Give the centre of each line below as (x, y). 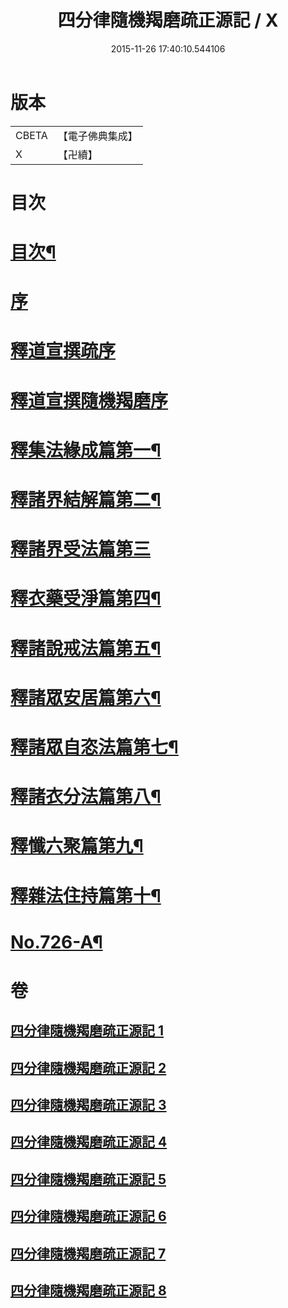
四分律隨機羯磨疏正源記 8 (88, 1290)
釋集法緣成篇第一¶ (86, 450)
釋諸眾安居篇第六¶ (86, 697)
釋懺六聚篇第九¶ (77, 846)
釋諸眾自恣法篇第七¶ (94, 747)
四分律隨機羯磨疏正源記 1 (87, 1031)
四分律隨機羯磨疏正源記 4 (89, 1142)
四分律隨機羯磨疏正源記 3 (88, 1105)
